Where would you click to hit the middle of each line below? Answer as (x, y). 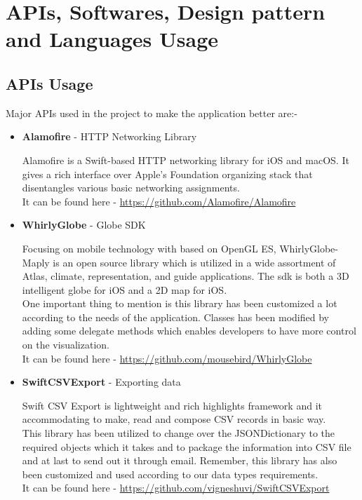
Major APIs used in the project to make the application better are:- (152, 113)
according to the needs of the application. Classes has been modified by (175, 317)
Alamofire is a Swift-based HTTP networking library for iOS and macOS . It (186, 160)
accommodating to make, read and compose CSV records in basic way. (174, 419)
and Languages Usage (112, 39)
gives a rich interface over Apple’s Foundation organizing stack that (167, 174)
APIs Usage (49, 83)
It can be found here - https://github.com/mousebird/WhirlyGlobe (167, 358)
